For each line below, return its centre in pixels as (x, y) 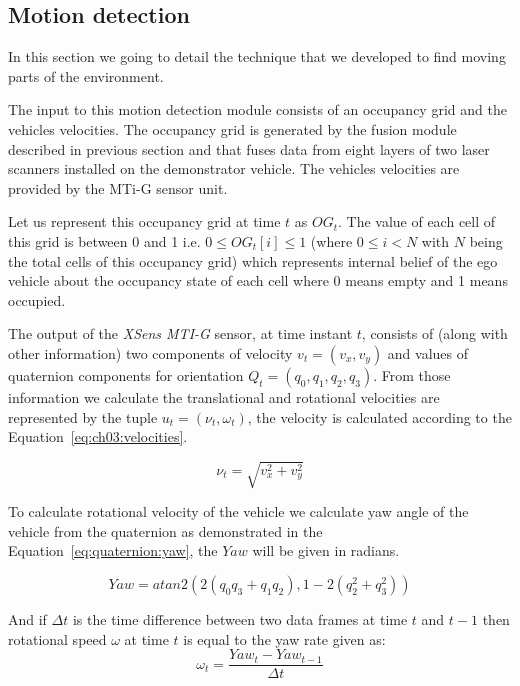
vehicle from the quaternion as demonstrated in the (165, 530)
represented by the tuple (83, 416)
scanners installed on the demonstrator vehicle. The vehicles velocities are (234, 168)
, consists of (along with (434, 333)
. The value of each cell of (416, 221)
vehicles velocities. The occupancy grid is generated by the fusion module (232, 128)
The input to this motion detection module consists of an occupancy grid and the (257, 109)
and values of (428, 352)
